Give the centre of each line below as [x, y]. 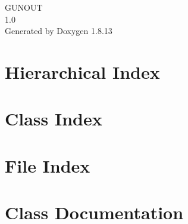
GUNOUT [24, 7]
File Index [48, 165]
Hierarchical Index [82, 71]
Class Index [54, 119]
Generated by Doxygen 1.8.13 [59, 31]
